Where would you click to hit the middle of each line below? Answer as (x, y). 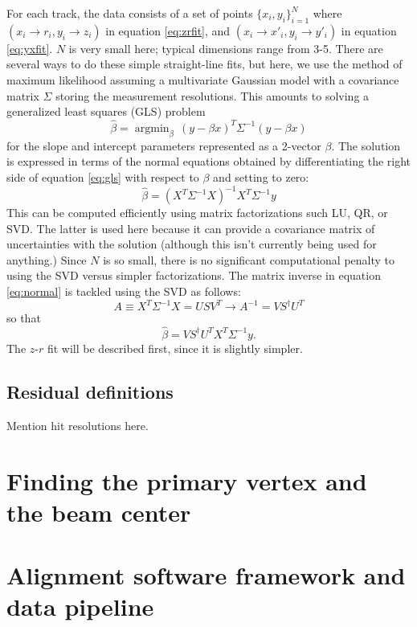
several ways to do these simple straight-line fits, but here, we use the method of (204, 64)
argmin (152, 128)
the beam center (99, 512)
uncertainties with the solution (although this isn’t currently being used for (192, 244)
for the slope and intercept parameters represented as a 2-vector (164, 145)
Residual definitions (90, 391)
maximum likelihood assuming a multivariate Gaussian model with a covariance (203, 79)
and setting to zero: (261, 176)
